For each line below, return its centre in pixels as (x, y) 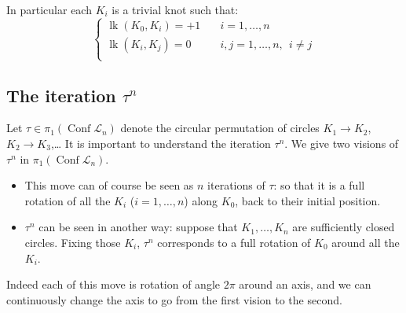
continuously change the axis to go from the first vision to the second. (174, 299)
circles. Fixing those (73, 242)
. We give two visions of (342, 143)
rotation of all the (68, 200)
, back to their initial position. (308, 200)
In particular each (49, 9)
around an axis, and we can (305, 284)
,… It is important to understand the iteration (161, 143)
